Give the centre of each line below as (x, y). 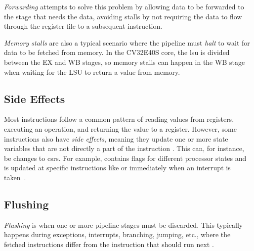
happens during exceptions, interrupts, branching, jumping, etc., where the (117, 234)
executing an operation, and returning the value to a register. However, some (120, 128)
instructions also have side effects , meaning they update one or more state (116, 138)
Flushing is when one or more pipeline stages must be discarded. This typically (124, 225)
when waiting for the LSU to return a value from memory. (92, 72)
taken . (15, 177)
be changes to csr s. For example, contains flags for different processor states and (125, 158)
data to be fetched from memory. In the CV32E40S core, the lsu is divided (117, 52)
